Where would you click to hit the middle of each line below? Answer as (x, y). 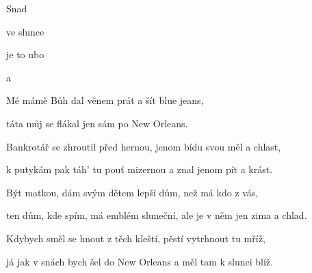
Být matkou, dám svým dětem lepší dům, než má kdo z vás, (132, 192)
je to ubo (25, 54)
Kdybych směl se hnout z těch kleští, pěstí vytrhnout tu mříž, (136, 238)
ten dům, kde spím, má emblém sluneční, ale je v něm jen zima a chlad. (157, 215)
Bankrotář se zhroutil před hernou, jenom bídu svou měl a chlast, (144, 146)
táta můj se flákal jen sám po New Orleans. (97, 123)
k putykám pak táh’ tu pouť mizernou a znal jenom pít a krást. (140, 169)
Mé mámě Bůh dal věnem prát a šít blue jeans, (105, 100)
